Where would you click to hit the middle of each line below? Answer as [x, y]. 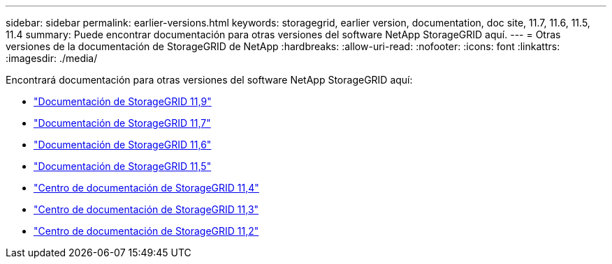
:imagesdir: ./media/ [52, 58]
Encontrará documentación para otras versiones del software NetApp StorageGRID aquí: [209, 80]
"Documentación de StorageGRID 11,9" [123, 101]
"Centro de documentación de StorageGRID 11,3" [146, 209]
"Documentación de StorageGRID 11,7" [122, 123]
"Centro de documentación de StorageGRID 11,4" [146, 188]
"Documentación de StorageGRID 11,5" [123, 166]
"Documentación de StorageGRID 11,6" [123, 145]
